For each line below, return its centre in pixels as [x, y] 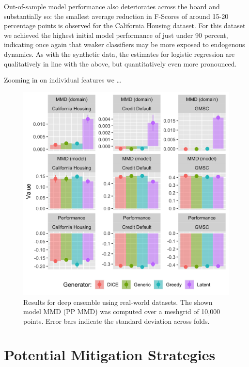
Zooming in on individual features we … [63, 80]
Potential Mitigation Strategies [110, 354]
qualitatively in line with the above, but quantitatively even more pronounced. [120, 63]
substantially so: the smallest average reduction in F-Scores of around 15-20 [116, 16]
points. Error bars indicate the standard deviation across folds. [117, 321]
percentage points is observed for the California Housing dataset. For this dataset [125, 25]
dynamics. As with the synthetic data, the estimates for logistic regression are [119, 54]
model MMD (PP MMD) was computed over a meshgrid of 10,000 [122, 311]
